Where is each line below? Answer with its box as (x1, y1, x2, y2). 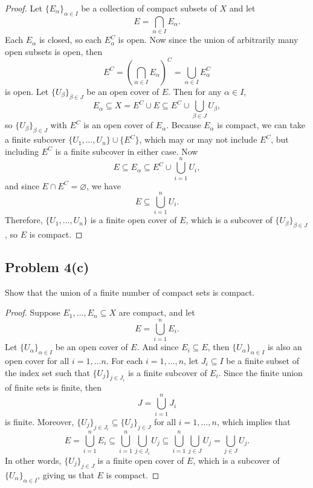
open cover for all (5, 354, 69, 366)
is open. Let (5, 85, 49, 97)
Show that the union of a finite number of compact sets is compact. (5, 285, 255, 298)
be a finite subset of (226, 354, 299, 366)
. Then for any (168, 85, 222, 97)
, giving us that (37, 468, 94, 481)
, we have (86, 179, 121, 192)
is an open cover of (83, 119, 153, 131)
